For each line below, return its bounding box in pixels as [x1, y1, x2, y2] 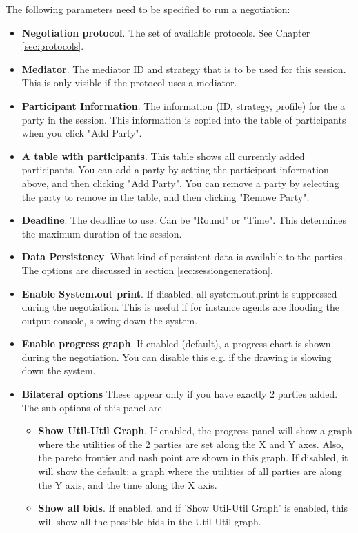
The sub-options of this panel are [21, 400, 162, 414]
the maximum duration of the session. [21, 226, 182, 240]
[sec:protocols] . [21, 39, 84, 53]
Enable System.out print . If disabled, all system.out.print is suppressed [21, 286, 337, 300]
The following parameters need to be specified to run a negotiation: [6, 2, 290, 16]
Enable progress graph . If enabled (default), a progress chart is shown [21, 336, 331, 351]
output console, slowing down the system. [21, 313, 198, 327]
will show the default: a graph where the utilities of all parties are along [38, 464, 342, 478]
